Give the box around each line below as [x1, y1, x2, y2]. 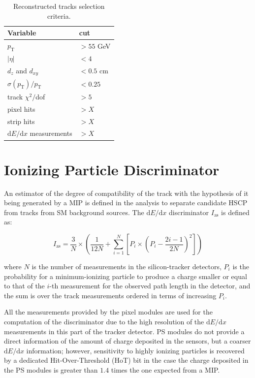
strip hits [7, 116, 35, 126]
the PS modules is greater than [4, 364, 98, 375]
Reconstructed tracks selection [13, 1, 105, 11]
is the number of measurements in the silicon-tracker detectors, [32, 261, 222, 271]
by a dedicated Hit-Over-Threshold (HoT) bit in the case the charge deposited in [4, 355, 249, 365]
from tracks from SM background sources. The [4, 207, 144, 217]
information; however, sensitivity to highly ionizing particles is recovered [26, 345, 245, 355]
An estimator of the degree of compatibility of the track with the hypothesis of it [4, 188, 249, 198]
